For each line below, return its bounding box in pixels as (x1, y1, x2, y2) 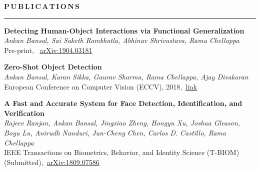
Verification (4, 107, 44, 118)
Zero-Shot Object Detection (4, 61, 102, 72)
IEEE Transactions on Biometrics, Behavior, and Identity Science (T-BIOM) (4, 147, 239, 157)
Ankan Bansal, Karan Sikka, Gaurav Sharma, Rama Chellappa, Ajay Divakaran (4, 71, 248, 81)
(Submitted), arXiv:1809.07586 (4, 156, 99, 167)
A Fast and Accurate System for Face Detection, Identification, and (4, 98, 242, 108)
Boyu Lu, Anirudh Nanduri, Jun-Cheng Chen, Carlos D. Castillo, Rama (4, 127, 226, 137)
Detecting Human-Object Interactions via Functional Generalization (4, 25, 244, 35)
